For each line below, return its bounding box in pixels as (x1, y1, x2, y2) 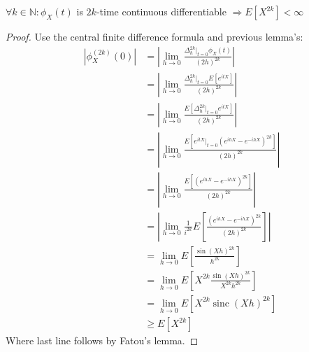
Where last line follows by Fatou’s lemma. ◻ (6, 333, 199, 348)
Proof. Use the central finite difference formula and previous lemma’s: (6, 29, 303, 43)
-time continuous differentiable (96, 4, 227, 18)
